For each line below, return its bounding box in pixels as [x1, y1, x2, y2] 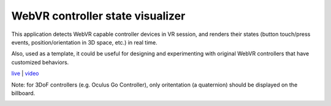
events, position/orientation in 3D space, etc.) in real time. [11, 38, 158, 46]
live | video [11, 70, 39, 77]
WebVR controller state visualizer [11, 9, 186, 23]
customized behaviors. [11, 58, 69, 66]
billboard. [11, 89, 36, 97]
